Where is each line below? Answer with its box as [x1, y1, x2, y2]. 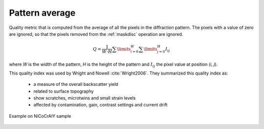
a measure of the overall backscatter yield [33, 81, 118, 87]
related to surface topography [33, 88, 94, 94]
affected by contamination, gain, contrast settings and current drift [33, 102, 168, 108]
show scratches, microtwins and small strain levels [33, 95, 136, 101]
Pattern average [9, 7, 76, 18]
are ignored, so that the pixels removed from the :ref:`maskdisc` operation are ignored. [9, 31, 183, 37]
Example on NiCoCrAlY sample [9, 113, 71, 119]
